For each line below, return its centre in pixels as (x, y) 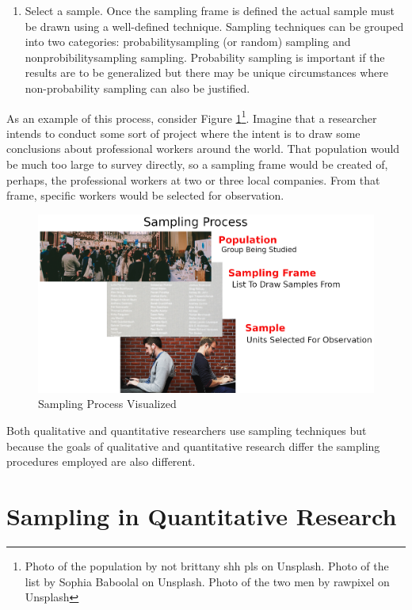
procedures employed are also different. (101, 461)
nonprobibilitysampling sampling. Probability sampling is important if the (205, 57)
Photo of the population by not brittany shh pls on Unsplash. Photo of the (207, 565)
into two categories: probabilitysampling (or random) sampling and (188, 42)
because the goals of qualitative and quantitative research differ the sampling (193, 446)
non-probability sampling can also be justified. (137, 88)
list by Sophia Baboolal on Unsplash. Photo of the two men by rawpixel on (207, 581)
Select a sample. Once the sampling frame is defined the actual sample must (210, 10)
